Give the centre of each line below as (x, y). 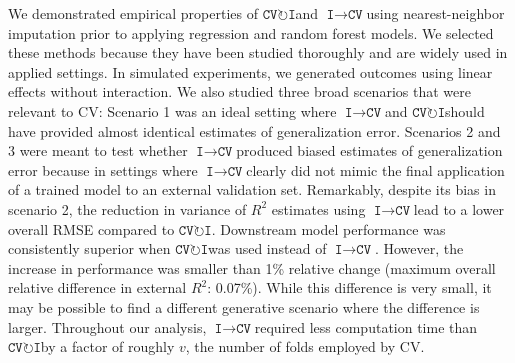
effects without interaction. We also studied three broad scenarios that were (239, 91)
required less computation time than (366, 326)
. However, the (419, 248)
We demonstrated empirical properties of (133, 13)
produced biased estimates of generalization (369, 150)
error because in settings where (103, 169)
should (465, 110)
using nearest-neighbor (435, 13)
